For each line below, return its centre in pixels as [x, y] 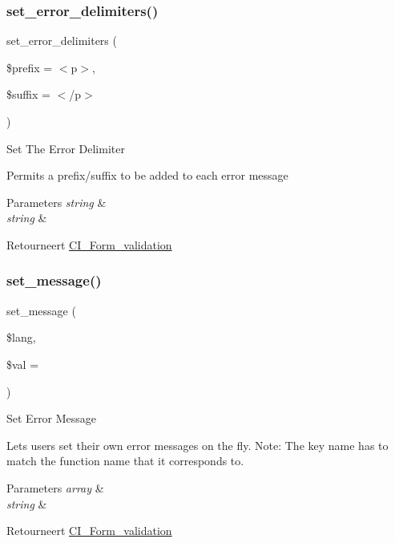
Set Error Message [52, 418]
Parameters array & [55, 487]
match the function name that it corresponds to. [125, 461]
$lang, [21, 337]
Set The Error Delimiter [66, 148]
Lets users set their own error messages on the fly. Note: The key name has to [197, 445]
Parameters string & [56, 202]
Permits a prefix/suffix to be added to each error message [147, 175]
